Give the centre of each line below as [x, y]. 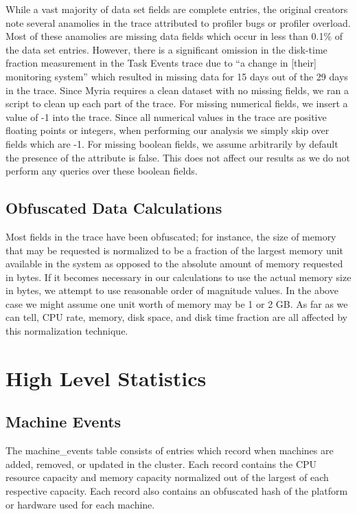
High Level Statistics [106, 378]
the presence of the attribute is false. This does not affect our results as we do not [178, 157]
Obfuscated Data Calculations [114, 208]
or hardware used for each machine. [80, 504]
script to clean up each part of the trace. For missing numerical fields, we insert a [177, 103]
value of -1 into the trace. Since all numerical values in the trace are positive [166, 116]
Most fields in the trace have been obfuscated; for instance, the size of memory [171, 236]
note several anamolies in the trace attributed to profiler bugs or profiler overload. [178, 22]
